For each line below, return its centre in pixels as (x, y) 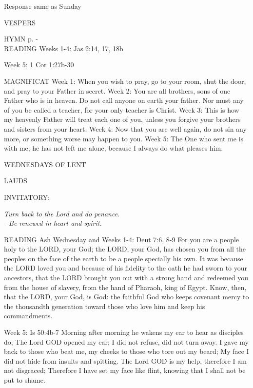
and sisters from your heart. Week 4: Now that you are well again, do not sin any (125, 128)
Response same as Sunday (43, 6)
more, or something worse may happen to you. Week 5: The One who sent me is (124, 138)
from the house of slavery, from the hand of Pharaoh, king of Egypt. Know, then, (125, 287)
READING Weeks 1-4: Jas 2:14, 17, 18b (64, 48)
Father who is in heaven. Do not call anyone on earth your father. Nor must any (124, 100)
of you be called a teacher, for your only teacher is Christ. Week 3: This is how (122, 109)
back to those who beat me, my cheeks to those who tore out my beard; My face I (126, 351)
